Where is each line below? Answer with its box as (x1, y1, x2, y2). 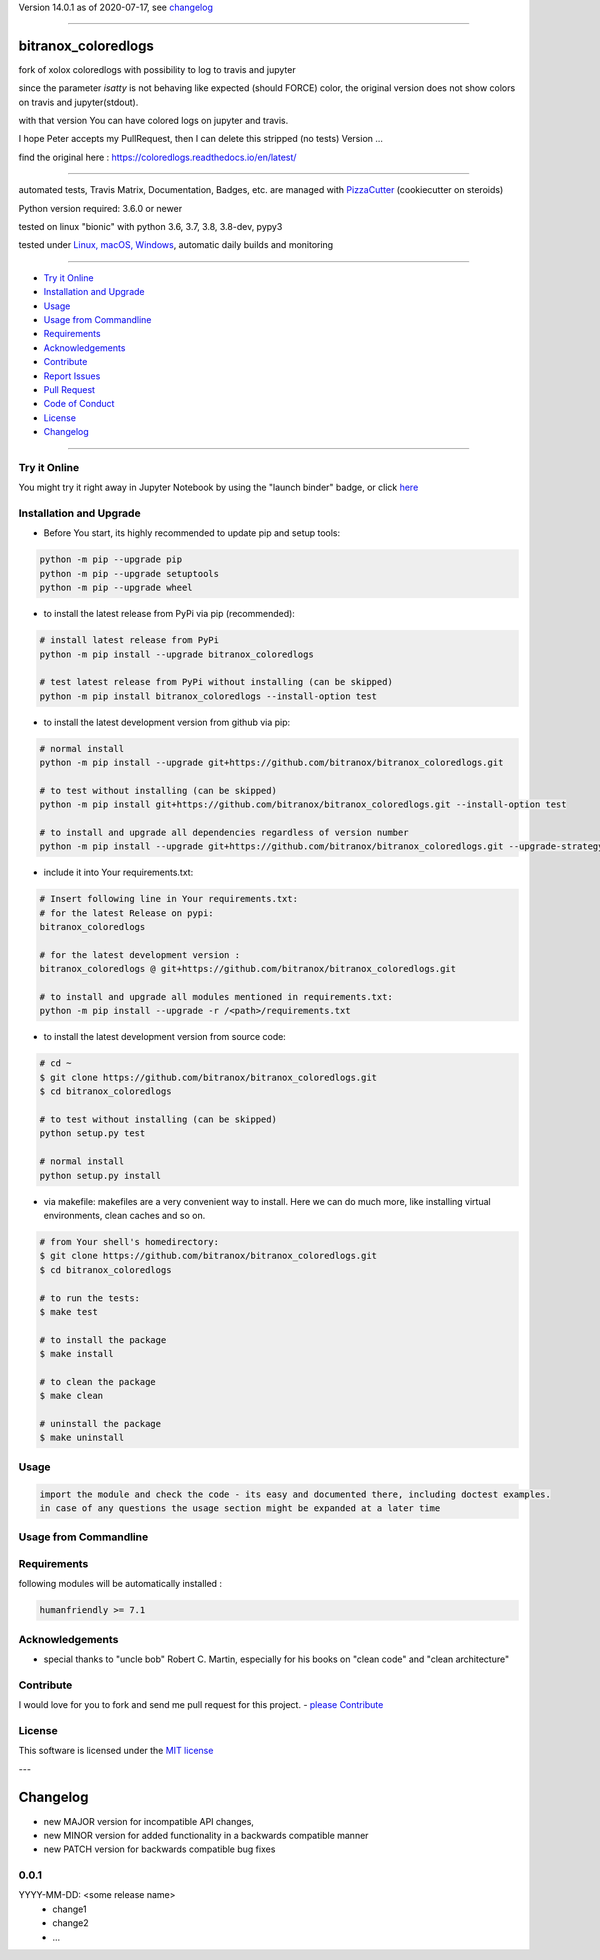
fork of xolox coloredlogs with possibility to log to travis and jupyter (18, 63, 296, 75)
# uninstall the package (39, 1418, 162, 1430)
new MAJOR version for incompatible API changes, (43, 1815, 255, 1827)
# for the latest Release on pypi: (39, 907, 214, 919)
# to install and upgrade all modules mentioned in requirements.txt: (39, 991, 394, 1003)
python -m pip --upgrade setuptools (39, 568, 220, 579)
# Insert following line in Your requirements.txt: (39, 893, 299, 905)
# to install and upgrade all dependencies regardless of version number (39, 827, 409, 838)
